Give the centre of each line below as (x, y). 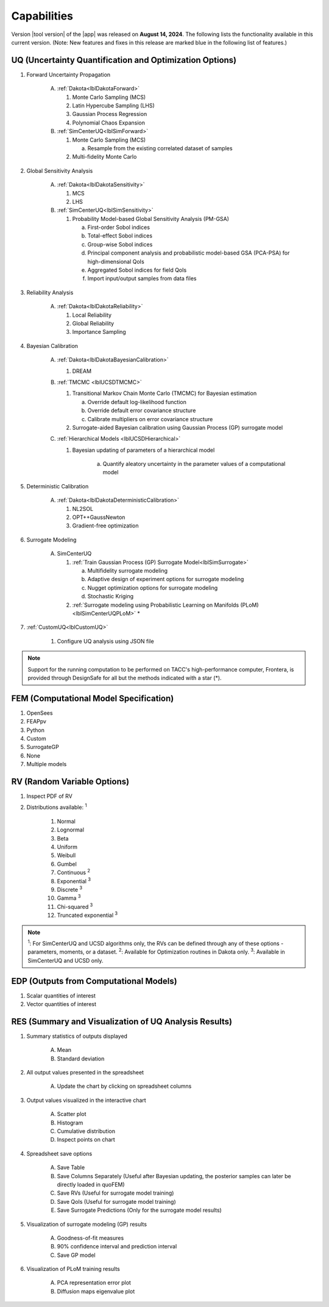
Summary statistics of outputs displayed (77, 1036)
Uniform (67, 847)
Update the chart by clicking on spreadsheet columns (124, 1086)
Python (36, 730)
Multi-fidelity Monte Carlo (104, 157)
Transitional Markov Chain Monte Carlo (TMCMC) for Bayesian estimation (164, 393)
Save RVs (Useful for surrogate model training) (115, 1193)
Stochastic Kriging (111, 596)
